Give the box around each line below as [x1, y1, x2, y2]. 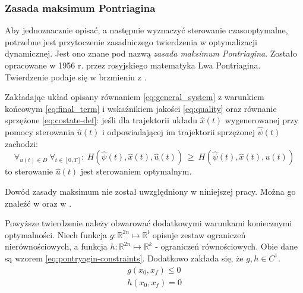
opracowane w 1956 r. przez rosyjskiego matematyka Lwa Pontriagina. [5, 59, 261, 71]
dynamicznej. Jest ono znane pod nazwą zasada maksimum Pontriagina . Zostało [5, 47, 297, 60]
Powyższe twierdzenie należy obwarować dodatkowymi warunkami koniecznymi [5, 217, 292, 229]
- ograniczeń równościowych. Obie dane [155, 240, 298, 253]
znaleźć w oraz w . [5, 197, 72, 209]
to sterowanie [5, 165, 53, 177]
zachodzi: [5, 137, 38, 149]
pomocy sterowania [5, 126, 75, 138]
